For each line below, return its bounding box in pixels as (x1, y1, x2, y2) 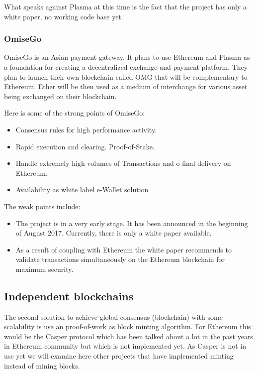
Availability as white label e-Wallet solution (15, 184, 149, 195)
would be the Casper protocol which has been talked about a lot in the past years (4, 331, 253, 341)
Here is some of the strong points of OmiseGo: (4, 108, 145, 118)
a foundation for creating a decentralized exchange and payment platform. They (4, 62, 248, 72)
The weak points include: (4, 201, 81, 211)
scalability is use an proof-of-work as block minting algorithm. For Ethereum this (4, 321, 251, 332)
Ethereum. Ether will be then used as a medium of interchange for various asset (4, 81, 248, 92)
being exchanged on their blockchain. (4, 91, 117, 101)
